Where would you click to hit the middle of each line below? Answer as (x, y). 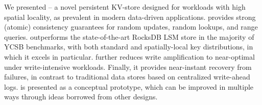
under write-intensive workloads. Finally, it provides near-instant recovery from (128, 67)
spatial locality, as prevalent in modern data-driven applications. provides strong (130, 17)
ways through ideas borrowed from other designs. (81, 97)
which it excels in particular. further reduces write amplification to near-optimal (129, 56)
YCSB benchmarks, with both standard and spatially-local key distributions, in (129, 47)
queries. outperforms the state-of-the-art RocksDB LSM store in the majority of (129, 36)
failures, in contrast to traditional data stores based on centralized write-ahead (127, 77)
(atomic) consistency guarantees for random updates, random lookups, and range (131, 27)
